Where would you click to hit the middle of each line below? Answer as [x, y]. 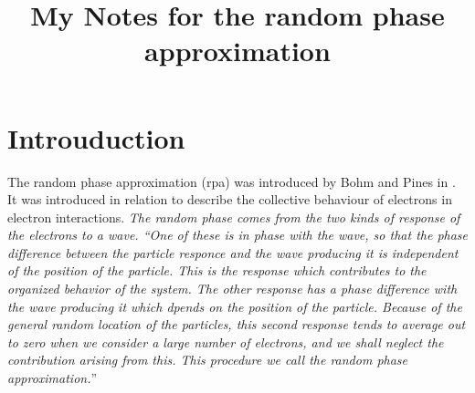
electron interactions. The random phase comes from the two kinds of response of [234, 217]
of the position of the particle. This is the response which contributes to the [217, 270]
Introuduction [96, 137]
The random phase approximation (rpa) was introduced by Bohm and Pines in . [232, 181]
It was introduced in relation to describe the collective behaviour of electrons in [230, 199]
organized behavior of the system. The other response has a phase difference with [232, 289]
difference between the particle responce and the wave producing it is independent [233, 252]
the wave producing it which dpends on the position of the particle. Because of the [235, 306]
